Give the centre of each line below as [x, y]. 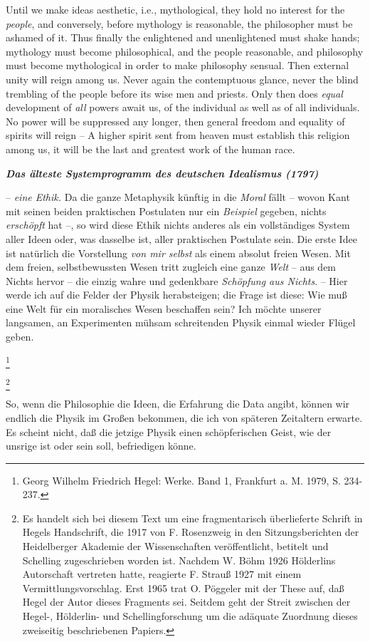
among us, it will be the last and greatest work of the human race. [150, 149]
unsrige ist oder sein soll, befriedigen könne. [101, 446]
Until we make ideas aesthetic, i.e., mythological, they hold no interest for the [175, 9]
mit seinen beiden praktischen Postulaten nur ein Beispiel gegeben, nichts [166, 211]
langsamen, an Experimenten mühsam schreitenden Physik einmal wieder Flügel [181, 322]
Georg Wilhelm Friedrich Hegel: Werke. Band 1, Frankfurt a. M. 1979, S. [181, 480]
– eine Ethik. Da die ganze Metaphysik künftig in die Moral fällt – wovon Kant [178, 197]
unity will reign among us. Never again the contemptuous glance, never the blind [182, 79]
